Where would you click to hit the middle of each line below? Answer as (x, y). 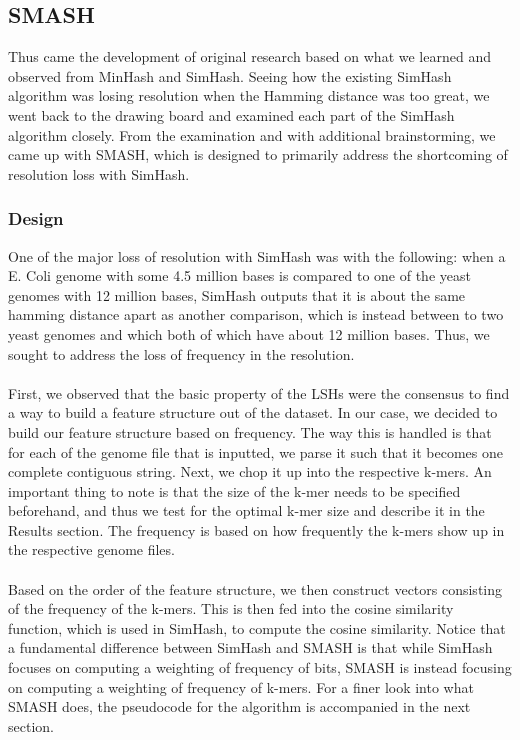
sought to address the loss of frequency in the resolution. (181, 353)
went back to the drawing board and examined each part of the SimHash (231, 114)
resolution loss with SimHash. (99, 173)
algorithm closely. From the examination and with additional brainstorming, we (252, 134)
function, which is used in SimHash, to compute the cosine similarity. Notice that (257, 627)
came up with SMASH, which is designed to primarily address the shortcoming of (258, 154)
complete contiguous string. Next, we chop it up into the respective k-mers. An (250, 471)
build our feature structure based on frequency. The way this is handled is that (250, 431)
